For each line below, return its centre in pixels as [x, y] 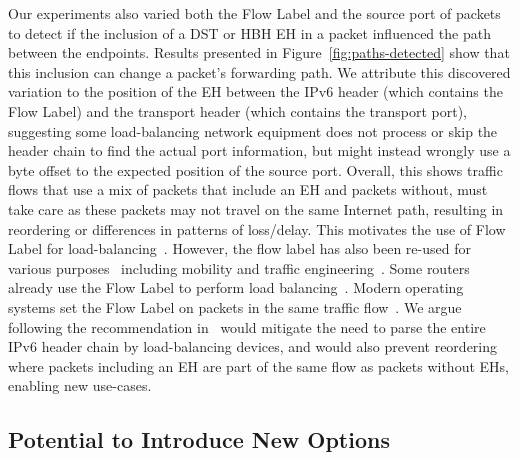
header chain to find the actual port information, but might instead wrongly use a [259, 150]
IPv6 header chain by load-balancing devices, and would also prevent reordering [253, 346]
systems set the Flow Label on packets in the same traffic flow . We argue [235, 306]
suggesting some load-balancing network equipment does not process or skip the [253, 130]
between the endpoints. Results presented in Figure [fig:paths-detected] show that [259, 52]
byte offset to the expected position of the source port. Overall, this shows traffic [255, 169]
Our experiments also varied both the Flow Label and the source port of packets [254, 13]
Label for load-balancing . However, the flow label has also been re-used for [239, 248]
